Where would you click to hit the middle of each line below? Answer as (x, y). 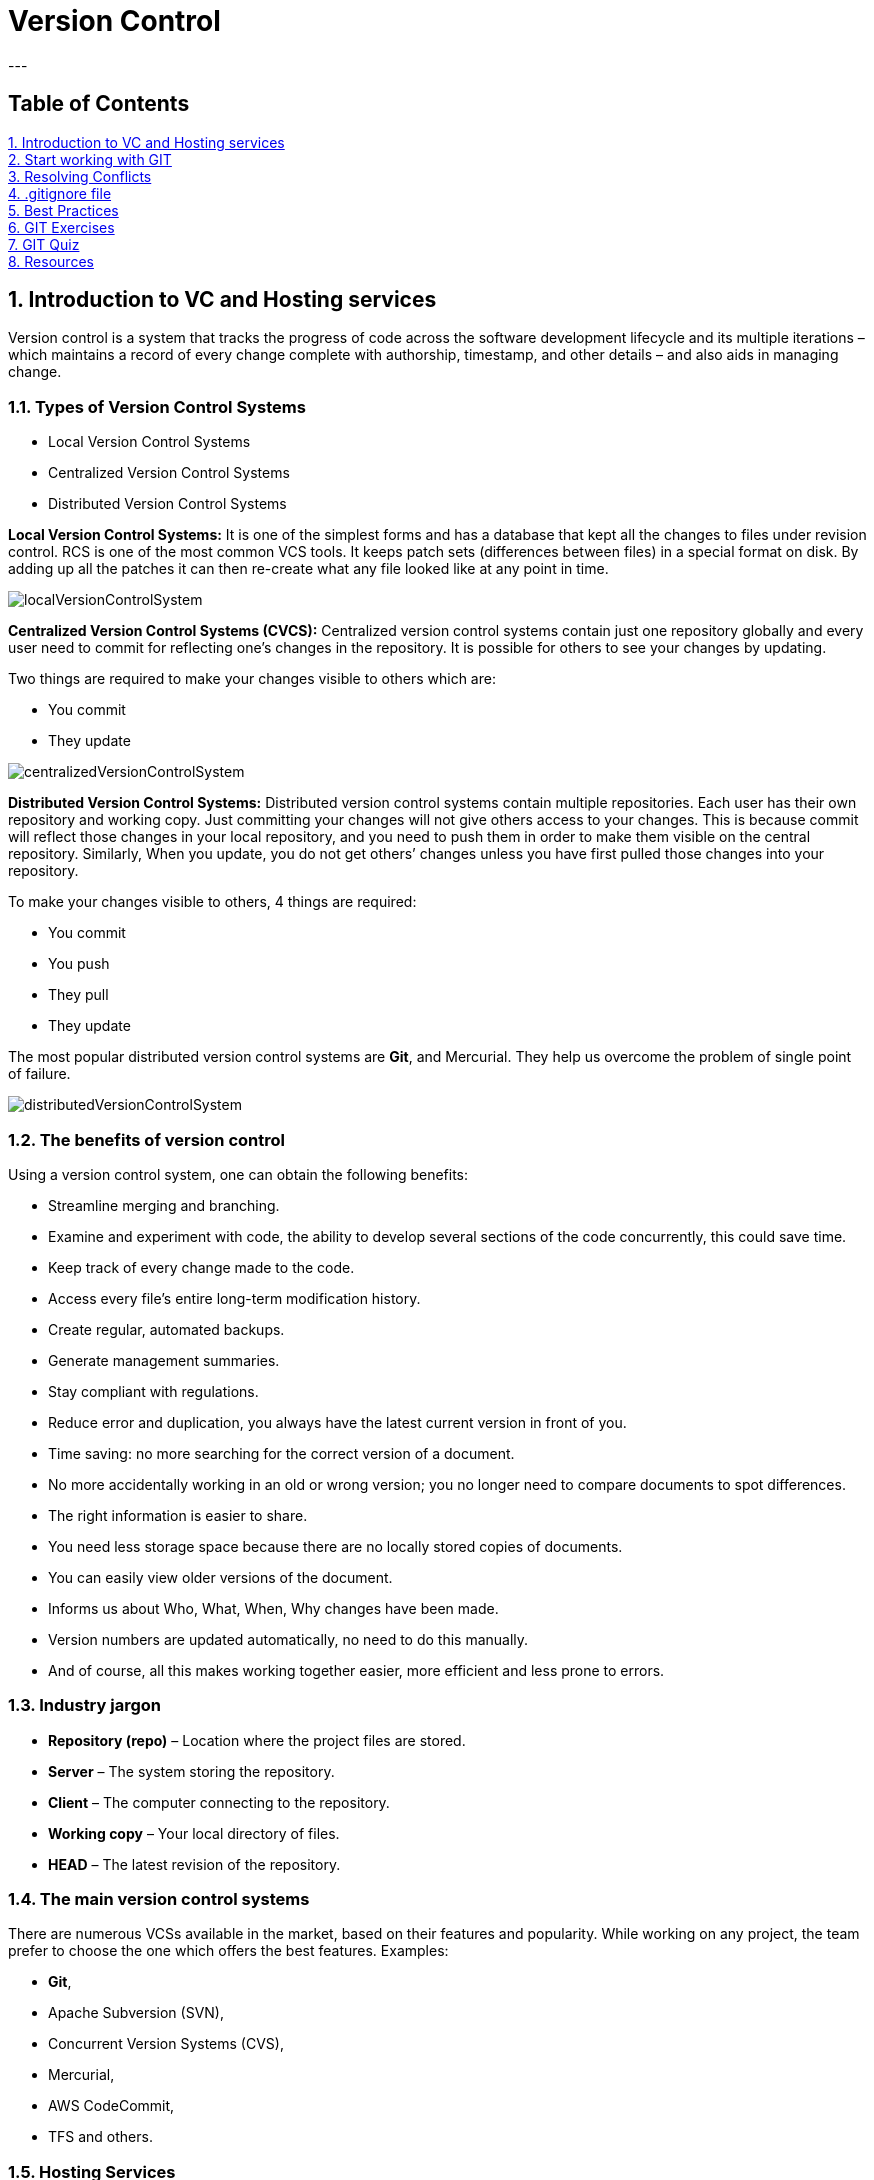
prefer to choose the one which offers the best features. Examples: (228, 1951)
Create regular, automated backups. (166, 1329)
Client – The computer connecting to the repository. (219, 1802)
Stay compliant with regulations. (153, 1391)
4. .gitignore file (60, 193)
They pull (78, 995)
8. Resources (51, 261)
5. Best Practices (63, 210)
